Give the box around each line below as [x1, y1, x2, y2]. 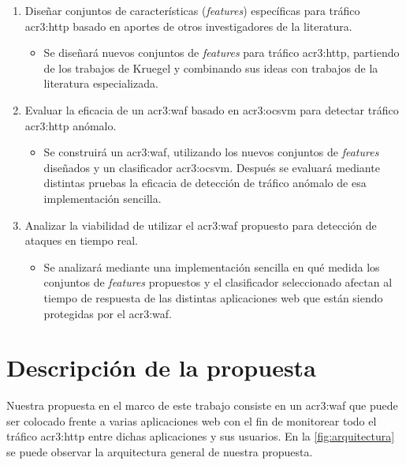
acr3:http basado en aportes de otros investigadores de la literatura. [24, 17, 352, 34]
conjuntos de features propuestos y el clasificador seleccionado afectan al [43, 274, 393, 291]
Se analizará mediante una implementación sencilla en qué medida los [43, 258, 380, 275]
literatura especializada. [43, 75, 158, 92]
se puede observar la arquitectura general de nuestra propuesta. [6, 444, 313, 459]
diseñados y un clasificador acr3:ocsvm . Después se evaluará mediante [43, 159, 380, 175]
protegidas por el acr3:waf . [43, 305, 172, 321]
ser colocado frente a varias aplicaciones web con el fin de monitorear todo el [6, 412, 377, 429]
